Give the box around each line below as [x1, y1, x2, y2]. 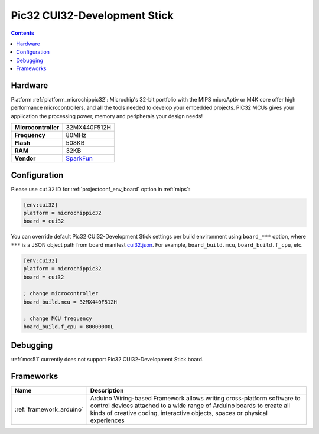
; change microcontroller [23, 290, 99, 297]
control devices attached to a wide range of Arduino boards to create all [90, 402, 291, 410]
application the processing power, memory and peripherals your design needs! [11, 112, 203, 119]
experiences [90, 416, 125, 425]
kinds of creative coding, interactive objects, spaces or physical [90, 409, 268, 417]
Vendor [14, 154, 36, 162]
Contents [11, 30, 35, 37]
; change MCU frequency [23, 315, 93, 322]
